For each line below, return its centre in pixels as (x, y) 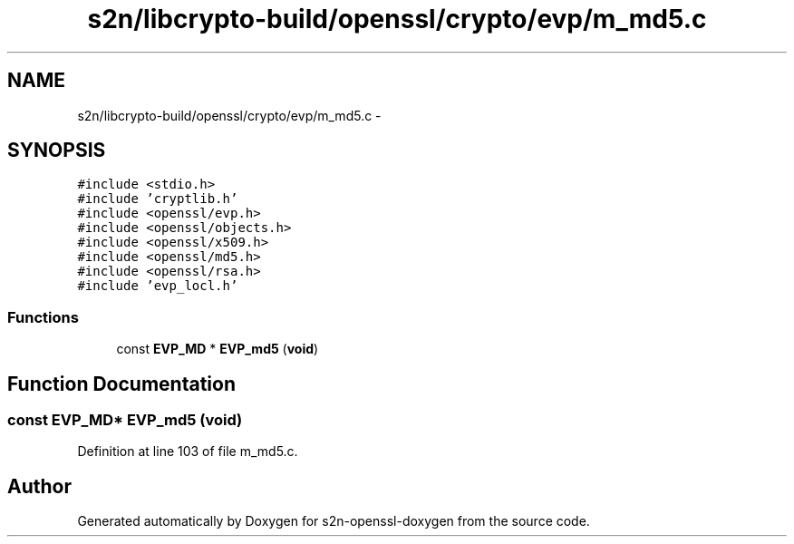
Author (39, 486)
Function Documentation (121, 384)
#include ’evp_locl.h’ (158, 286)
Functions (43, 317)
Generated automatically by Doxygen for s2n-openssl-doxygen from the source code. (334, 521)
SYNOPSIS (57, 151)
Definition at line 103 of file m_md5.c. (188, 452)
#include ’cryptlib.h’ (158, 199)
